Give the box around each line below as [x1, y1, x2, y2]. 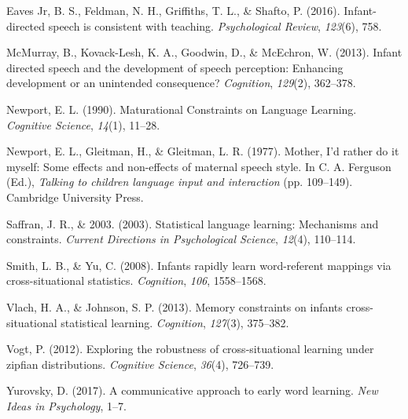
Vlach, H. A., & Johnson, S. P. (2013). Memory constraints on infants [6, 298, 343, 315]
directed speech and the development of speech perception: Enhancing [6, 59, 344, 75]
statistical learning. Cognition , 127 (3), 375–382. [61, 314, 289, 330]
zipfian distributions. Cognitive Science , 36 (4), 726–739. [6, 355, 274, 372]
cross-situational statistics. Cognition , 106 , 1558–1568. [6, 272, 266, 289]
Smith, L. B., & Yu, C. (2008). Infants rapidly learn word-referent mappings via [6, 257, 391, 273]
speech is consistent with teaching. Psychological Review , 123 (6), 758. [48, 17, 382, 34]
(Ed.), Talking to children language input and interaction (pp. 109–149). [6, 173, 353, 190]
